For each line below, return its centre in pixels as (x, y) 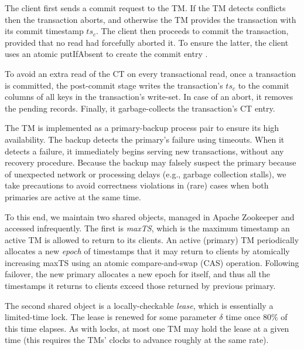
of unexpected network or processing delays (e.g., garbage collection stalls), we (146, 174)
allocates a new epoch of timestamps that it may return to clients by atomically (147, 251)
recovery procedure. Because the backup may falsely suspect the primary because (151, 162)
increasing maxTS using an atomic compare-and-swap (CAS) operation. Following (152, 262)
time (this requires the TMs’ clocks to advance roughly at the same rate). (137, 340)
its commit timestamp (44, 31)
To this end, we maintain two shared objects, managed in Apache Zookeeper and (150, 216)
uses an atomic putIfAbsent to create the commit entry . (106, 54)
